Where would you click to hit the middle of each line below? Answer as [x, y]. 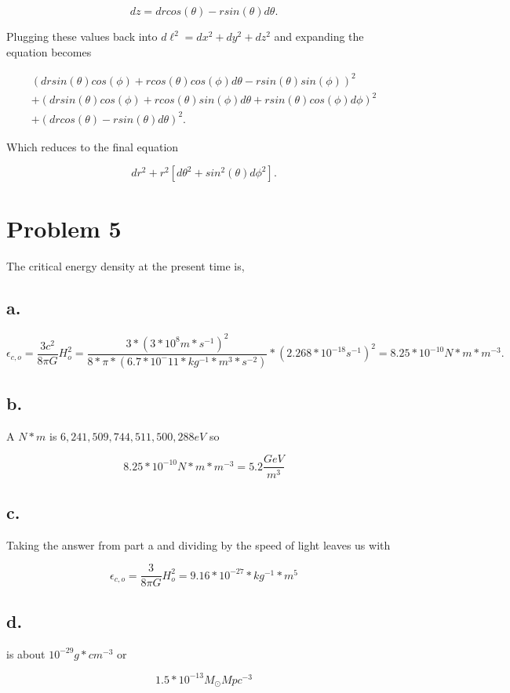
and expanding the [319, 36]
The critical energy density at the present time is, [126, 265]
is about [26, 653]
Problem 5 [64, 228]
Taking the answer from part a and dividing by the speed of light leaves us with [199, 544]
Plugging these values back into [82, 36]
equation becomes [49, 51]
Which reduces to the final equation [93, 146]
